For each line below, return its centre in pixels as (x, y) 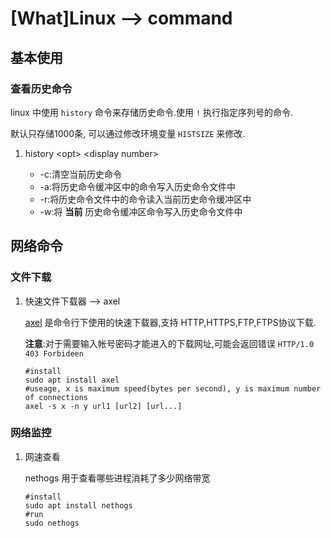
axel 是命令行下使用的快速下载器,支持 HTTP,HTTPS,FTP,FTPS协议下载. (170, 322)
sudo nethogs (52, 523)
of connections (56, 397)
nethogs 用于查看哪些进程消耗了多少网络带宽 (117, 478)
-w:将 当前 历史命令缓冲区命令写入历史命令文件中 (141, 211)
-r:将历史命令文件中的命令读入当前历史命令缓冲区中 (145, 199)
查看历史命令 (41, 89)
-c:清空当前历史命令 (81, 174)
